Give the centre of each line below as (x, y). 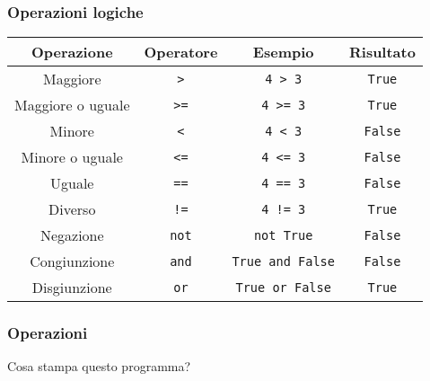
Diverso (72, 209)
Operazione (72, 52)
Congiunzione (72, 261)
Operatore (181, 52)
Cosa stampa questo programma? (99, 366)
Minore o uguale (72, 157)
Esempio (283, 52)
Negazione (72, 235)
